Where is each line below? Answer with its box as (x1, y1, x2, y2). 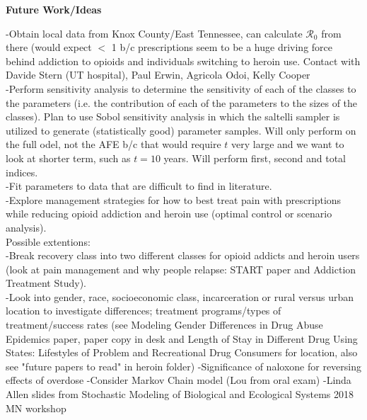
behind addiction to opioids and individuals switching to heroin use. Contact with (6, 53, 361, 68)
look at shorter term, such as (6, 150, 131, 165)
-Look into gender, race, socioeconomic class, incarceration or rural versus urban (6, 289, 354, 304)
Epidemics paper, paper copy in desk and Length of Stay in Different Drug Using (6, 331, 358, 346)
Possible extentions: (6, 234, 91, 249)
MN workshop (6, 400, 66, 415)
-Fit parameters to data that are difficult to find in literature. (6, 178, 272, 193)
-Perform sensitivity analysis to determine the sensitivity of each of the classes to (6, 81, 356, 96)
